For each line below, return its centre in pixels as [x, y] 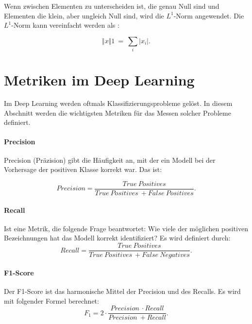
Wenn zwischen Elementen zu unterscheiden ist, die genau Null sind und [112, 6]
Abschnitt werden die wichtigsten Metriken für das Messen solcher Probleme [118, 112]
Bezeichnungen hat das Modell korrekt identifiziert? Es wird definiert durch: [117, 238]
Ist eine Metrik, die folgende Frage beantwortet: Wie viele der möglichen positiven [126, 228]
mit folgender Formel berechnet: [51, 300]
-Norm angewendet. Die [209, 15]
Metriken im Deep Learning [99, 80]
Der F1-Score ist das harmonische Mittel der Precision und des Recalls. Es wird [122, 291]
